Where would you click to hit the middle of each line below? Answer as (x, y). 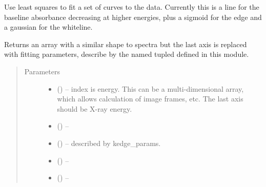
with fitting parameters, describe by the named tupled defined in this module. (127, 54)
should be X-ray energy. (95, 108)
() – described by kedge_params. (109, 143)
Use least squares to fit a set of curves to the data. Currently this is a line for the (132, 7)
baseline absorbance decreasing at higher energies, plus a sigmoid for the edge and (133, 17)
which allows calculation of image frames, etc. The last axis (150, 99)
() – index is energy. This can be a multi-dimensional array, (150, 88)
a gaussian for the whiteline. (48, 27)
